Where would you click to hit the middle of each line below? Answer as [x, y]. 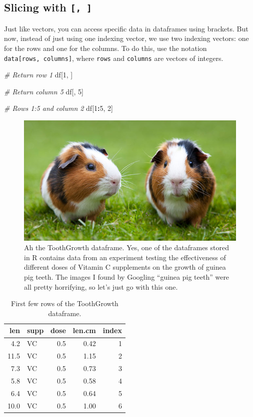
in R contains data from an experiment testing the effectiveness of [125, 257]
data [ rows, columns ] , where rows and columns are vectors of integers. [114, 58]
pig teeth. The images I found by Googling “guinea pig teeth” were [127, 277]
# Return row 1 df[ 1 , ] [38, 75]
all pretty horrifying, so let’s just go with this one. [101, 286]
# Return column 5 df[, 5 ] [44, 91]
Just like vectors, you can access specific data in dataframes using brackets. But [126, 28]
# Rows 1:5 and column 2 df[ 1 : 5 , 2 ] [58, 108]
